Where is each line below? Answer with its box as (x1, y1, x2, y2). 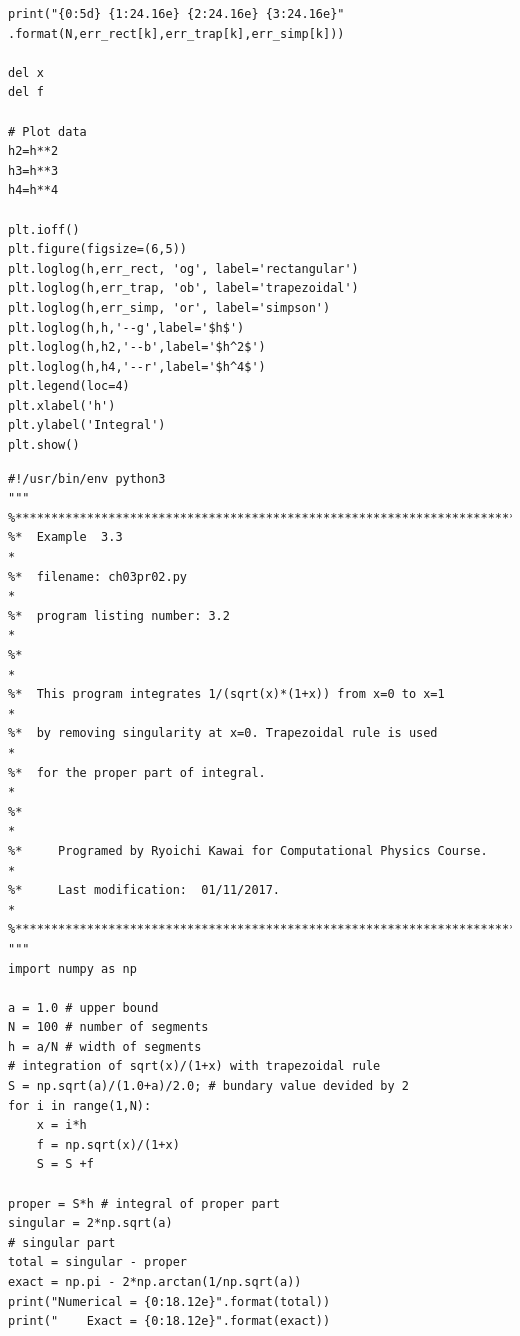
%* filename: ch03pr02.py (8, 569, 187, 584)
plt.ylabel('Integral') (8, 418, 166, 433)
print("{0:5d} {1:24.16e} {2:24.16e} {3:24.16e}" (8, 7, 345, 21)
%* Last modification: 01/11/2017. (8, 883, 281, 898)
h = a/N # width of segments (8, 1039, 202, 1054)
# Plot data (8, 124, 87, 139)
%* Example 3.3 (8, 530, 123, 545)
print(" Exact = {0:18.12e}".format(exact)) (8, 1314, 331, 1329)
